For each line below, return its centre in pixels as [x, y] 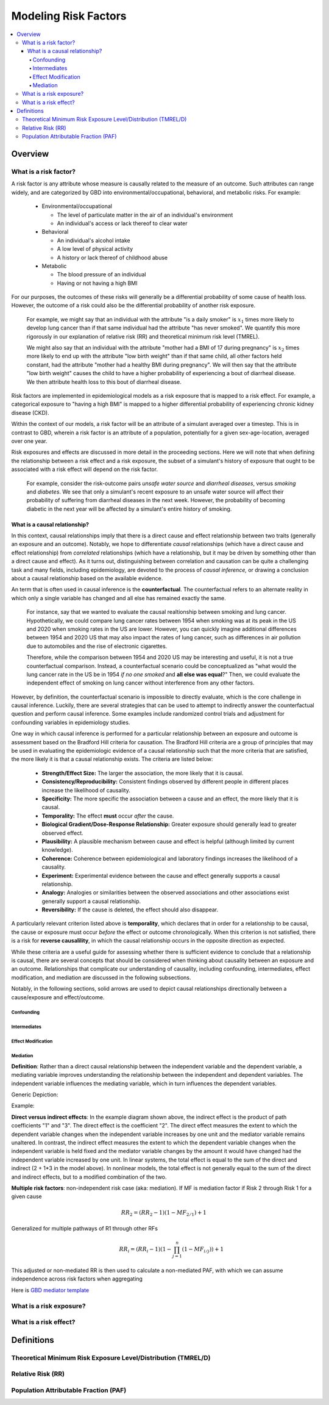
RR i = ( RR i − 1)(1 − [145, 1250]
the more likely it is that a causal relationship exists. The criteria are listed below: [112, 759]
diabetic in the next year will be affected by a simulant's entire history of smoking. [129, 509]
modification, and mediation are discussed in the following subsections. [101, 977]
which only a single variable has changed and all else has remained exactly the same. [119, 598]
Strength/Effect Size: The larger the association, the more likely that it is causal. [143, 773]
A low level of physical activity [95, 249]
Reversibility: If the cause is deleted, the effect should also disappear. [130, 910]
